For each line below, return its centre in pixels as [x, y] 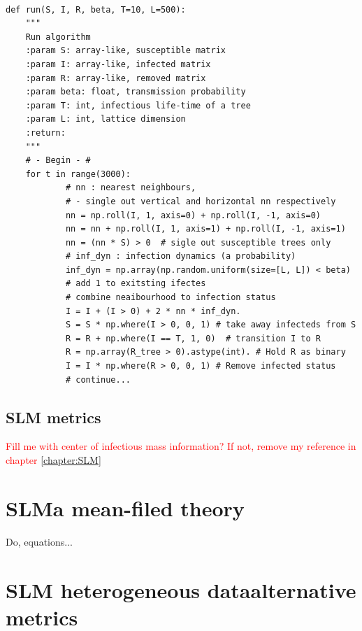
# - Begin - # [58, 161]
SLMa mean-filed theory [125, 508]
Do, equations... [39, 541]
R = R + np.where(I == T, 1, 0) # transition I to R [193, 338]
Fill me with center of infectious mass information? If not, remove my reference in [181, 446]
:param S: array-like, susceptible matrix [125, 51]
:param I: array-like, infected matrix [118, 64]
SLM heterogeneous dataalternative [181, 589]
